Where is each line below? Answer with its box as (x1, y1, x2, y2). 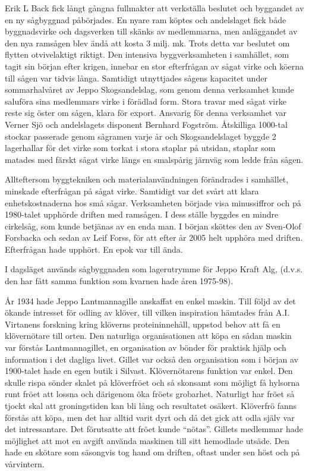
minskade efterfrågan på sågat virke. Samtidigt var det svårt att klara (5, 184, 259, 197)
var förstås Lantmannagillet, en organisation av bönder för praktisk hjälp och (5, 341, 286, 354)
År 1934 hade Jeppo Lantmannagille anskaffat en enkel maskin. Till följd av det (5, 294, 296, 307)
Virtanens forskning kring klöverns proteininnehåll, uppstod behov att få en (5, 317, 280, 330)
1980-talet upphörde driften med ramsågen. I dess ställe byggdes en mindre (5, 208, 279, 221)
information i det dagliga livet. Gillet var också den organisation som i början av (5, 353, 299, 365)
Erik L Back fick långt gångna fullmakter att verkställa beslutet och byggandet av (5, 2, 304, 14)
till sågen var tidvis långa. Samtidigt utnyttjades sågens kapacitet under (5, 71, 267, 84)
